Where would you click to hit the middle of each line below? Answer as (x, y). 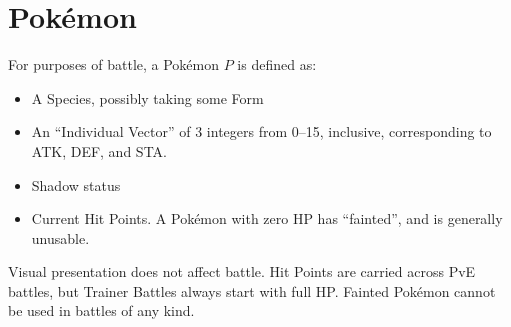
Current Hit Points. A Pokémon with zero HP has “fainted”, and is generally (267, 218)
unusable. (60, 237)
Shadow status (76, 184)
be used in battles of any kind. (101, 310)
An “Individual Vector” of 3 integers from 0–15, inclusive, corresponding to (261, 131)
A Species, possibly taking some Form (147, 97)
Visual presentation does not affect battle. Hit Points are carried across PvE (242, 271)
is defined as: (277, 64)
